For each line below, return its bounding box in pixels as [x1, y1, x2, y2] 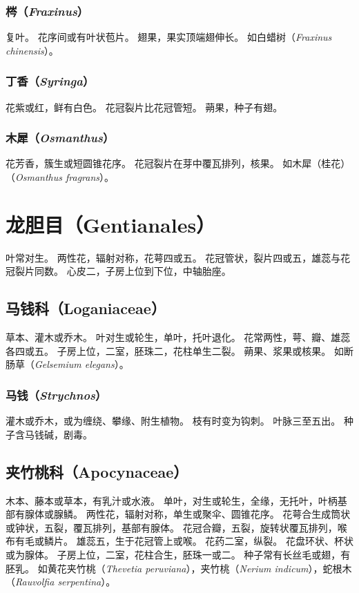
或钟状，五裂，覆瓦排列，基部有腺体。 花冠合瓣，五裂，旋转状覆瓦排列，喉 [6, 520, 347, 534]
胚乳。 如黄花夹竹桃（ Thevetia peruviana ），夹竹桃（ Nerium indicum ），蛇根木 [6, 561, 352, 575]
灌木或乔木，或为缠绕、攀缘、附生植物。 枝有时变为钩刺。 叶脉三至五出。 [6, 414, 341, 428]
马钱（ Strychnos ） [6, 386, 107, 403]
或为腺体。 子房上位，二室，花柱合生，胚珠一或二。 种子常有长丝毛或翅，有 [6, 547, 351, 561]
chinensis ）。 [6, 43, 59, 57]
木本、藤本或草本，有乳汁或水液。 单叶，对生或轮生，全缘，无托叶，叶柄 [6, 493, 338, 507]
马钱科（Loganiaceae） [6, 298, 166, 319]
